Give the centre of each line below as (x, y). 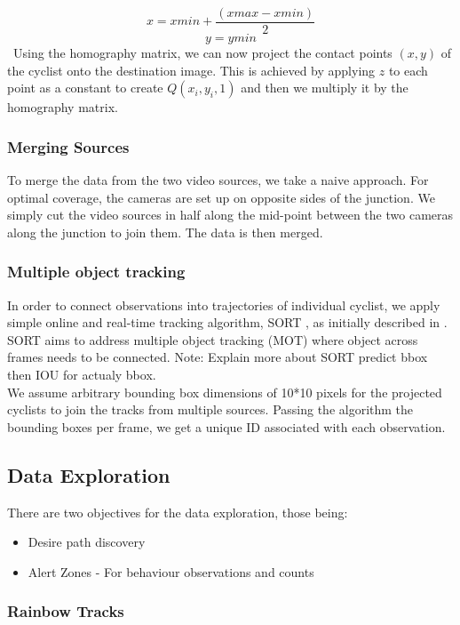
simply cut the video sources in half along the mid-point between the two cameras (230, 215)
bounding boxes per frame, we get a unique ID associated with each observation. (226, 426)
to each (408, 70)
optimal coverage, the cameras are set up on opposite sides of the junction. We (221, 197)
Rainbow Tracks (66, 611)
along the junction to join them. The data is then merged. (165, 232)
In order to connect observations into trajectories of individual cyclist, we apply (224, 304)
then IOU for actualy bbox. (82, 375)
